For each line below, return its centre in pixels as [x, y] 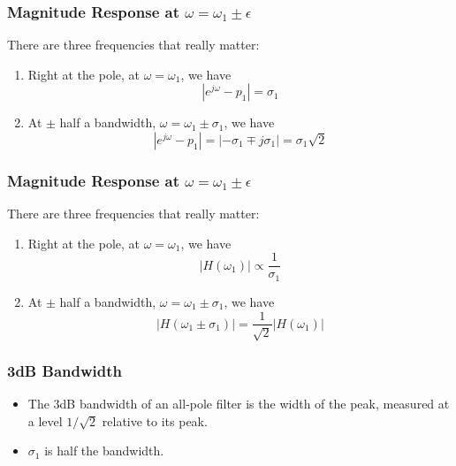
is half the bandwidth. [104, 451]
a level [45, 420]
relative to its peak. [155, 420]
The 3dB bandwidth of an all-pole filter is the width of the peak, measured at [239, 404]
